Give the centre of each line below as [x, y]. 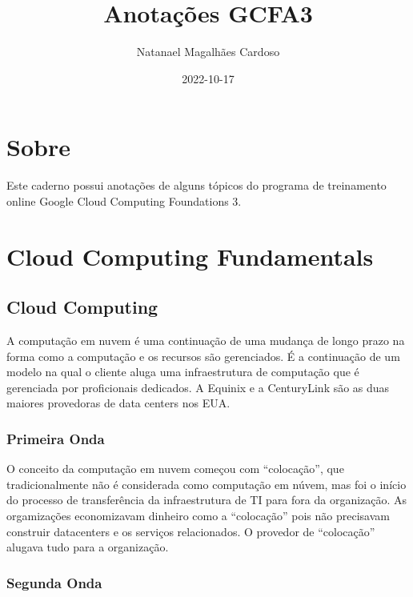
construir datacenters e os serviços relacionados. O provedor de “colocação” [191, 531]
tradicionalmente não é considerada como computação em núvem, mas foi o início [206, 484]
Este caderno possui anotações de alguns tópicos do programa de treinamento [196, 185]
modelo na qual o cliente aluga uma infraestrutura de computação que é [183, 372]
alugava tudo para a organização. [88, 547]
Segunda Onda [54, 582]
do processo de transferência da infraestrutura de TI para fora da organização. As [207, 500]
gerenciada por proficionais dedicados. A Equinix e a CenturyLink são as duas [198, 387]
